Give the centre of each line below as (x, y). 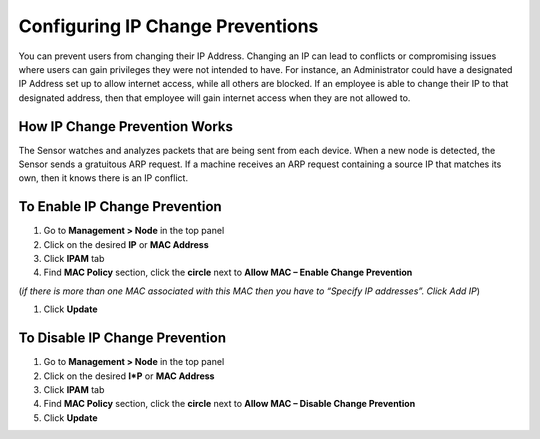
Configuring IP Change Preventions (168, 26)
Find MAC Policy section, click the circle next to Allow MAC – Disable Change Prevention (229, 404)
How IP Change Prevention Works (126, 126)
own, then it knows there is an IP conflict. (103, 178)
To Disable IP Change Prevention (122, 338)
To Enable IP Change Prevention (120, 206)
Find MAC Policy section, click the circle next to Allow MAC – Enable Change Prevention (228, 272)
